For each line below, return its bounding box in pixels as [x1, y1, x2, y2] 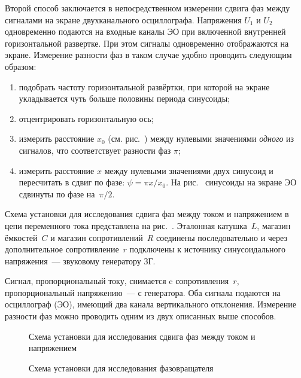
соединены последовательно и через [156, 231, 288, 243]
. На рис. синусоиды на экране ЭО [166, 176, 297, 188]
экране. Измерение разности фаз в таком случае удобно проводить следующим [5, 48, 292, 61]
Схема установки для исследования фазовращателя [29, 361, 214, 374]
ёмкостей [5, 231, 38, 243]
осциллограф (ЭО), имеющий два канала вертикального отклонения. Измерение [5, 298, 296, 310]
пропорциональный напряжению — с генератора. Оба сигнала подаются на [5, 286, 281, 298]
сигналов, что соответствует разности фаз [19, 144, 171, 156]
